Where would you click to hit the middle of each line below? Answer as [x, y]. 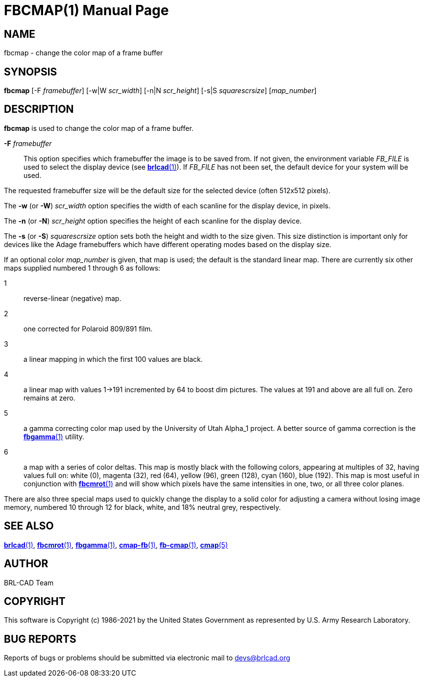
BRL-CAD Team [29, 582]
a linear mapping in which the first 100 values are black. [113, 359]
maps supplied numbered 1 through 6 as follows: [82, 268]
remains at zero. [49, 398]
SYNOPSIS [31, 72]
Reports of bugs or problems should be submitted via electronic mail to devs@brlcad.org [147, 658]
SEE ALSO [29, 526]
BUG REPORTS [40, 639]
